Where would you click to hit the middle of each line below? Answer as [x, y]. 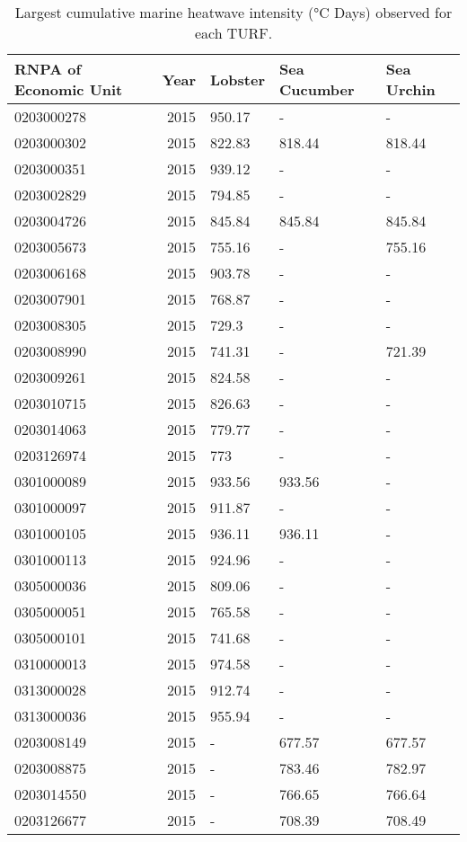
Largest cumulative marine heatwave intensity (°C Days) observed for [233, 12]
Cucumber [317, 89]
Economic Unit [69, 89]
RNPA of [48, 69]
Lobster [238, 79]
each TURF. [233, 33]
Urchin [410, 89]
